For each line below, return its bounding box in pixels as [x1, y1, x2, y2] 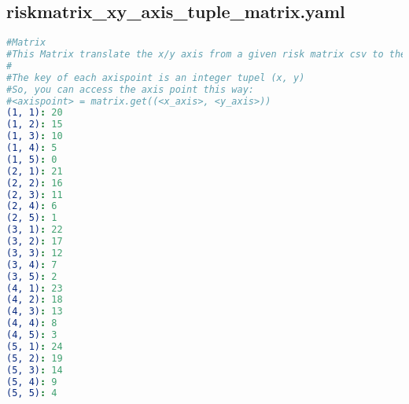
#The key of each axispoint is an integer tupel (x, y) [6, 72, 305, 83]
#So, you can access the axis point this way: [6, 83, 254, 95]
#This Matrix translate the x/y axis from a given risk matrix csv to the [6, 49, 407, 61]
